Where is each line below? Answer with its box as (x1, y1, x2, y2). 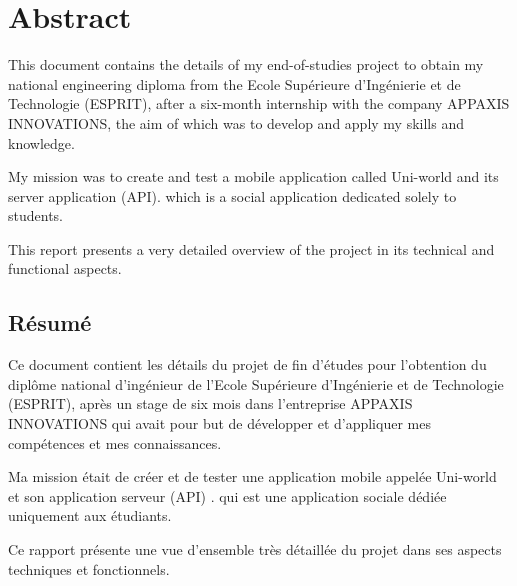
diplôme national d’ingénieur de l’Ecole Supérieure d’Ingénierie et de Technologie (8, 373, 504, 394)
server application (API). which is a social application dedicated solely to (8, 185, 457, 206)
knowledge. (8, 132, 75, 153)
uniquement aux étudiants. (8, 505, 172, 526)
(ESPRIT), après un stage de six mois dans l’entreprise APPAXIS (8, 393, 413, 414)
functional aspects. (8, 258, 122, 279)
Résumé (8, 307, 92, 338)
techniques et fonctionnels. (8, 558, 170, 579)
